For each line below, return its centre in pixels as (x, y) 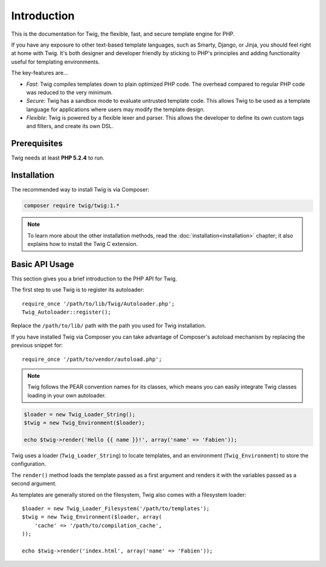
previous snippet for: (37, 345)
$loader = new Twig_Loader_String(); (80, 414)
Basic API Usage (43, 264)
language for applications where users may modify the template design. (116, 109)
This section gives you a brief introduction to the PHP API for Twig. (94, 279)
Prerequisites (37, 144)
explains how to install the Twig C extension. (83, 244)
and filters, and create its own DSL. (70, 126)
